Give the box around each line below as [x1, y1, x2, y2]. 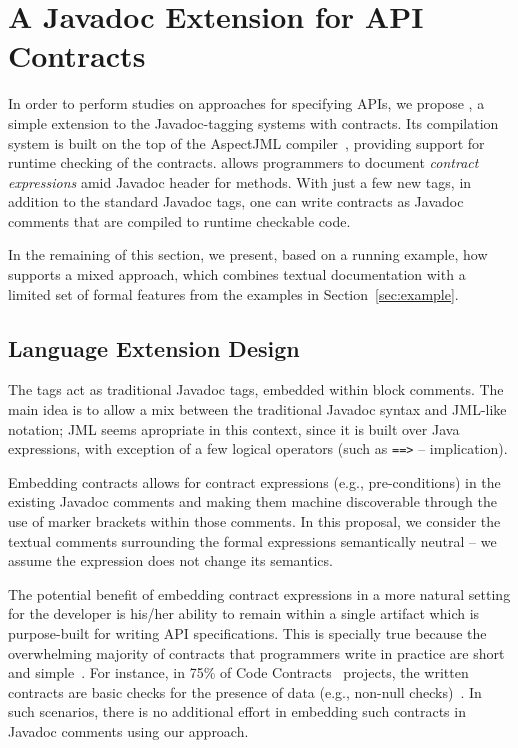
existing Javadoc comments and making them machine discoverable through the [8, 491, 497, 512]
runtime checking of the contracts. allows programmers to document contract [8, 152, 479, 173]
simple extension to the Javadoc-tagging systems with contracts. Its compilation [8, 112, 499, 133]
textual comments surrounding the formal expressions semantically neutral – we [8, 530, 497, 551]
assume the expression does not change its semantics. [8, 550, 333, 571]
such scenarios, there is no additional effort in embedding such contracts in [8, 701, 466, 722]
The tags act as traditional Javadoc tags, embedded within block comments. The [8, 379, 504, 400]
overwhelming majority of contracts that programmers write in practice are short [8, 642, 505, 663]
